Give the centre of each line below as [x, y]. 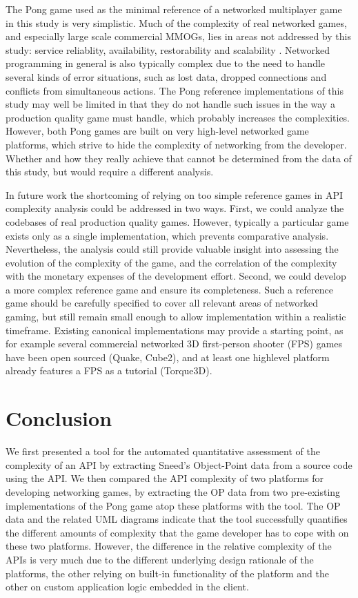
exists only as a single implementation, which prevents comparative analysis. [167, 235]
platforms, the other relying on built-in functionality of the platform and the [167, 573]
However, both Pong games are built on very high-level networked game [157, 131]
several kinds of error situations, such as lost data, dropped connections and [166, 76]
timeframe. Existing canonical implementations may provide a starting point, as [175, 330]
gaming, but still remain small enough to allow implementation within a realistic [176, 317]
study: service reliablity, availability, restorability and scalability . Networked [168, 49]
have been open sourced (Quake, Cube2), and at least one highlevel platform [168, 357]
